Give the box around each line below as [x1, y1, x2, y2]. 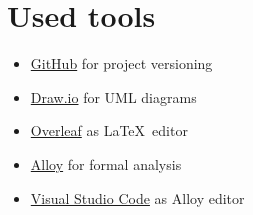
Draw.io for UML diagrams [30, 86, 197, 107]
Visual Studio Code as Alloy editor [30, 187, 245, 208]
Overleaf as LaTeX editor [30, 120, 188, 141]
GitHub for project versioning [30, 53, 213, 74]
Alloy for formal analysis [30, 153, 182, 174]
